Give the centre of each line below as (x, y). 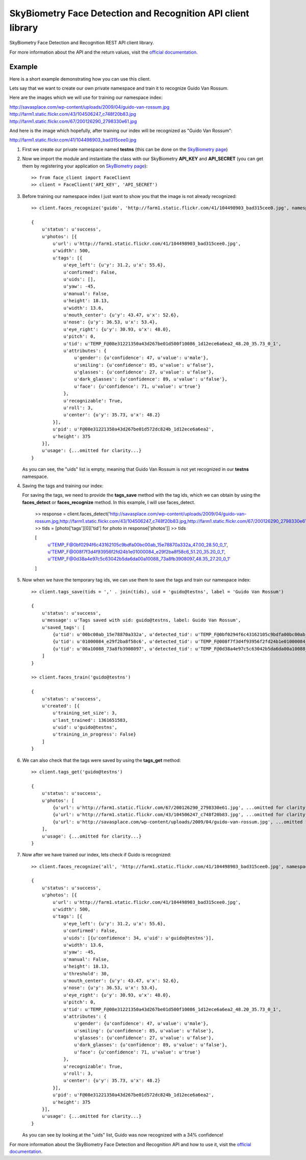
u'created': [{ (61, 706)
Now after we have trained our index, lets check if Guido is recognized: (97, 855)
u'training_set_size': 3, (85, 713)
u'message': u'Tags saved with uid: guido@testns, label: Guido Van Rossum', (141, 620)
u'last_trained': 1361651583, (91, 720)
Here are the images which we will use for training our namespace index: (86, 97)
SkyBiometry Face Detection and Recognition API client (129, 13)
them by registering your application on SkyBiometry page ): (85, 166)
